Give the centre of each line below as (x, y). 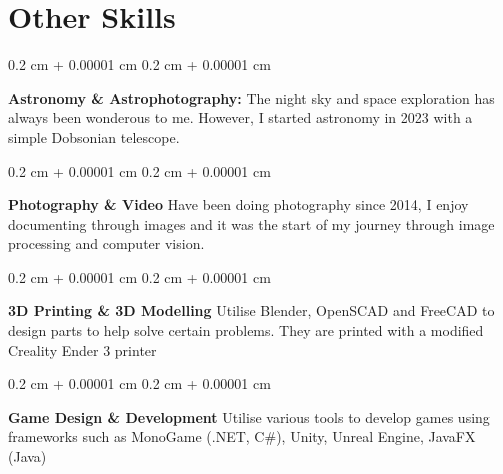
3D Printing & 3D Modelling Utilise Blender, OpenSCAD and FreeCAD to (251, 310)
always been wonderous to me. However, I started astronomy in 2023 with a (240, 117)
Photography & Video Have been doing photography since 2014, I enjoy (238, 204)
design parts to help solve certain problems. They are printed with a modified (246, 330)
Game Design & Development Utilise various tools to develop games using (249, 416)
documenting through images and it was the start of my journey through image (251, 223)
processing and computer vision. (106, 243)
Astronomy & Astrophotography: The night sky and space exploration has (251, 97)
